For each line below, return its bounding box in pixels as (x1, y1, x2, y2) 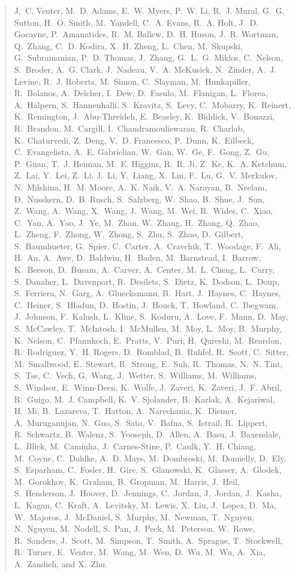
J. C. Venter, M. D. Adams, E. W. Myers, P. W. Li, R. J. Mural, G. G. (14, 4, 285, 16)
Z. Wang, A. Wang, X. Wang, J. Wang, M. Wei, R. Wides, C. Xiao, (14, 204, 273, 217)
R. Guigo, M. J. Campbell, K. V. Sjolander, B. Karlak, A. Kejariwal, (14, 392, 275, 405)
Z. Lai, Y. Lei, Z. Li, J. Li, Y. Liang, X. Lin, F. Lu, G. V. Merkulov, (14, 169, 278, 181)
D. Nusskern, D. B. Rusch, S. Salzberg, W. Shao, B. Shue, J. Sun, (14, 192, 265, 205)
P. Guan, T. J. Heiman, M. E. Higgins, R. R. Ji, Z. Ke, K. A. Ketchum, (14, 157, 287, 169)
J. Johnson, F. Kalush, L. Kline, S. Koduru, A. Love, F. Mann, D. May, (14, 310, 288, 323)
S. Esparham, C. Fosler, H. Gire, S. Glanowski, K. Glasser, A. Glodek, (14, 463, 282, 476)
